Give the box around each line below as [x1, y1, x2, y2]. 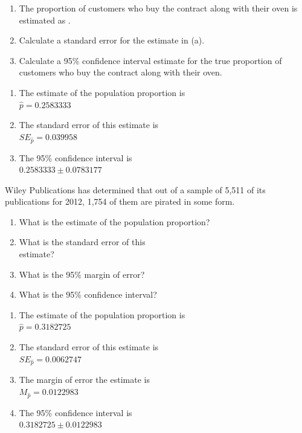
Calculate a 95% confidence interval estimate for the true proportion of [19, 54, 282, 66]
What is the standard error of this [19, 236, 146, 248]
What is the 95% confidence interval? [19, 288, 157, 301]
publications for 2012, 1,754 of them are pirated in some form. [5, 195, 235, 208]
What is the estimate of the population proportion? [19, 215, 210, 228]
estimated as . [19, 13, 71, 26]
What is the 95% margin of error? [19, 268, 145, 280]
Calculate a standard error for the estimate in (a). [19, 34, 205, 47]
